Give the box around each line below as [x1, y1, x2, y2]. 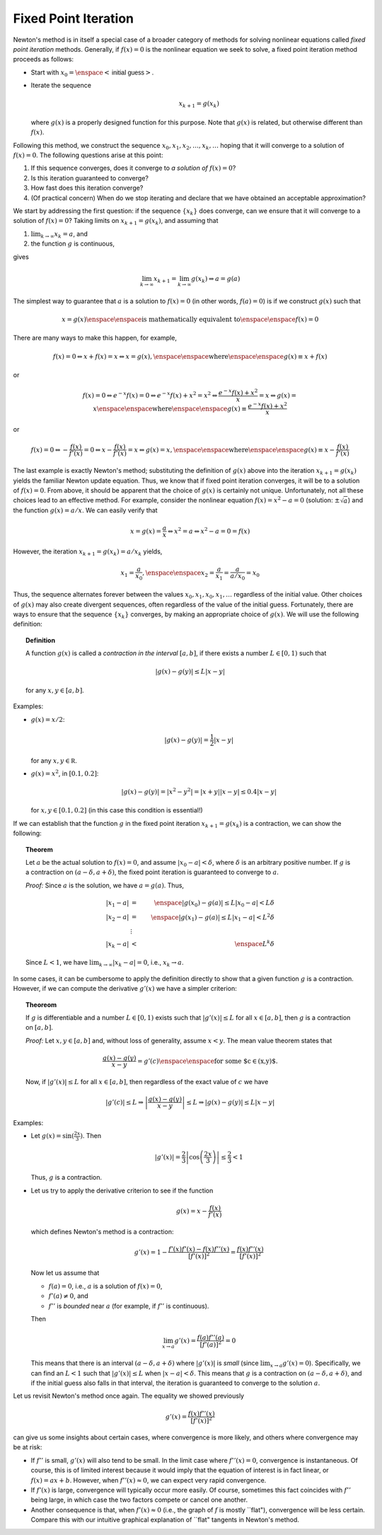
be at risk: [13, 1443, 42, 1451]
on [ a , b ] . [25, 1023, 53, 1032]
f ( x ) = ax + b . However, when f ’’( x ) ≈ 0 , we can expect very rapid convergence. [30, 1476, 267, 1484]
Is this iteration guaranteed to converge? [30, 173, 149, 182]
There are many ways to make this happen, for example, [13, 333, 177, 343]
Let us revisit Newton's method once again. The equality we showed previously [13, 1391, 244, 1401]
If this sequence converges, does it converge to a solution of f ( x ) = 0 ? [30, 163, 236, 173]
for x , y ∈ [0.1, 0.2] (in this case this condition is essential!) [30, 806, 203, 815]
